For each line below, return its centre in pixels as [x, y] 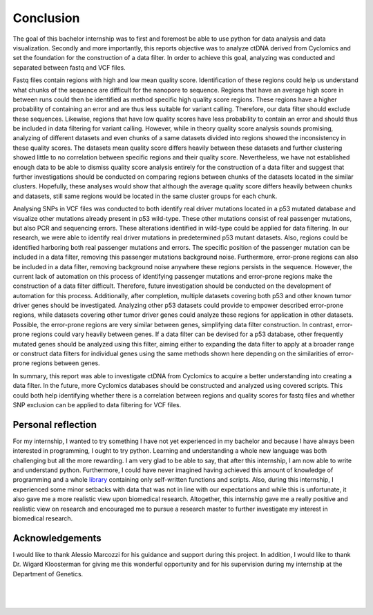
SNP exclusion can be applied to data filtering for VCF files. [97, 405]
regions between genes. [66, 363]
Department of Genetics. [48, 574]
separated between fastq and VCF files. [69, 67]
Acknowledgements [57, 538]
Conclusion [46, 18]
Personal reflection [55, 424]
